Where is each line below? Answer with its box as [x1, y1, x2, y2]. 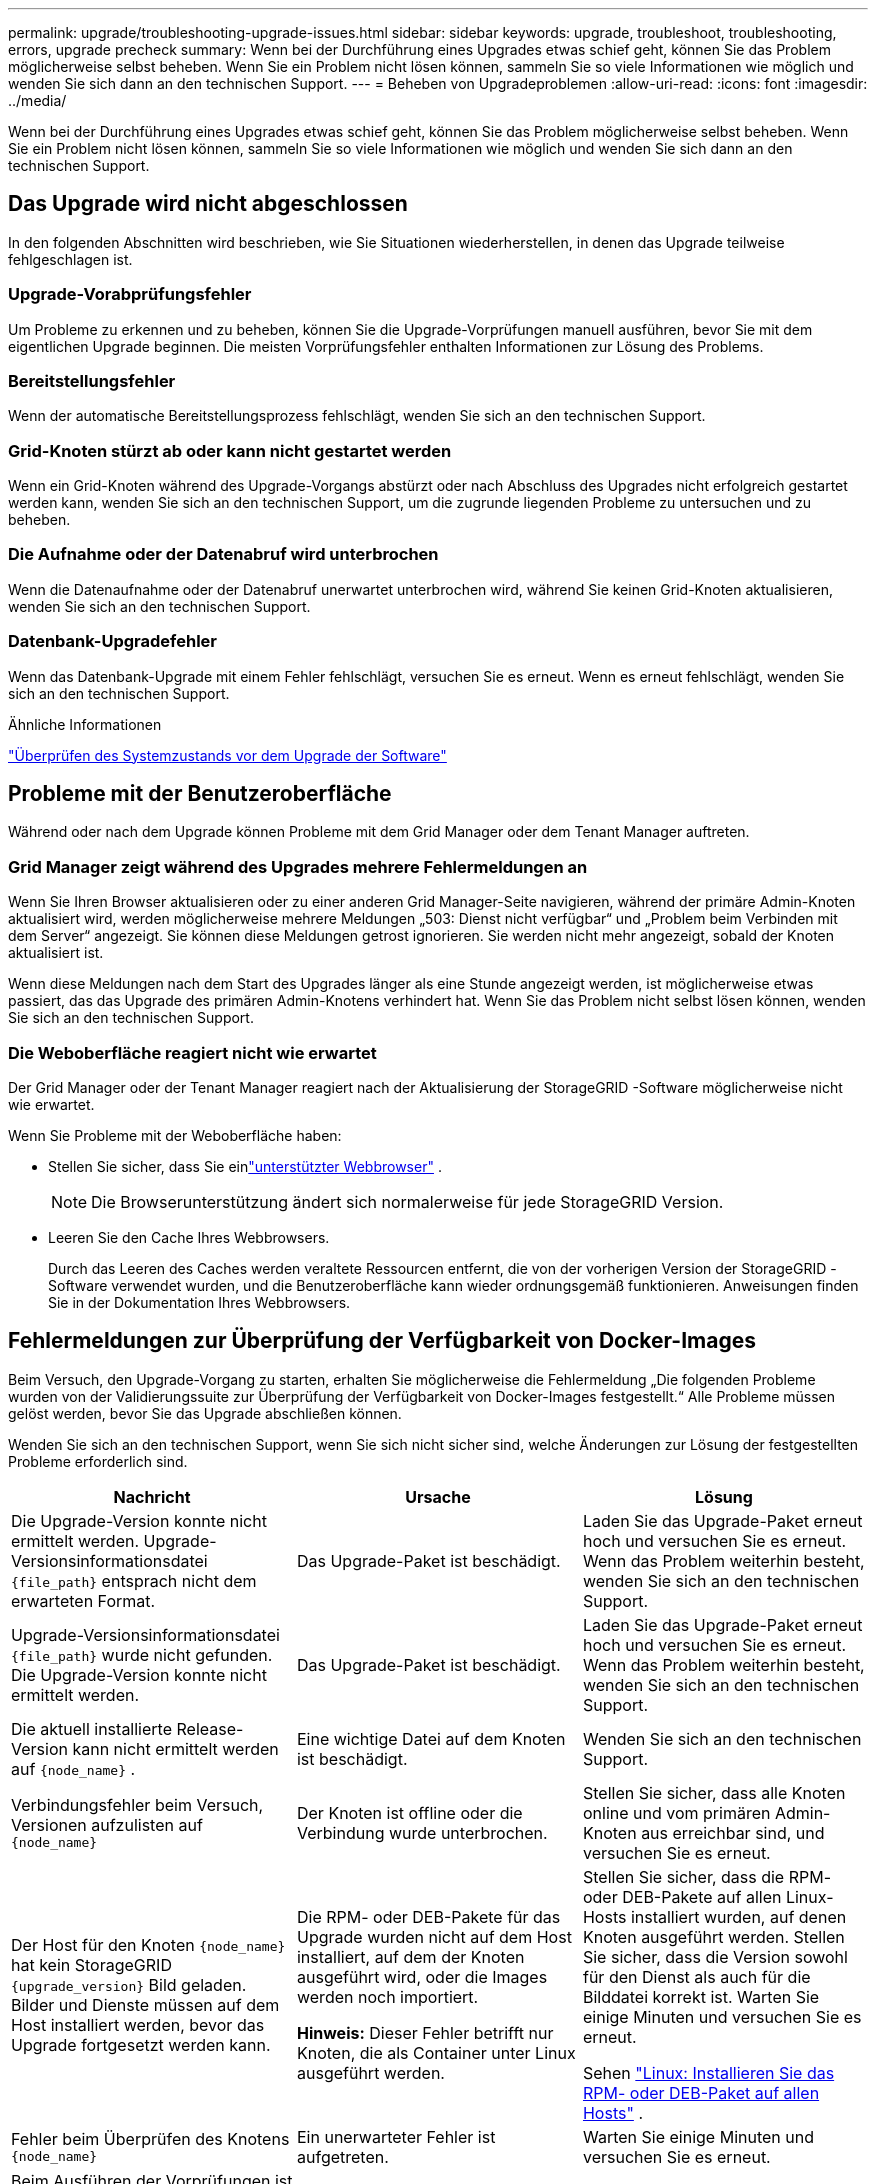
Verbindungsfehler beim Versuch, [11, 1795, 264, 1816]
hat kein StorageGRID [11, 1954, 172, 1975]
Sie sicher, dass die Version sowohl [582, 1946, 848, 1967]
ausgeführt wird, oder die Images [296, 1966, 548, 1987]
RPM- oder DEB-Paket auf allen [582, 2082, 820, 2103]
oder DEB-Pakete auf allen [582, 1886, 782, 1907]
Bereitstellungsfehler [8, 370, 176, 391]
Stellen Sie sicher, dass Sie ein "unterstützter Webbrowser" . [48, 1157, 442, 1175]
